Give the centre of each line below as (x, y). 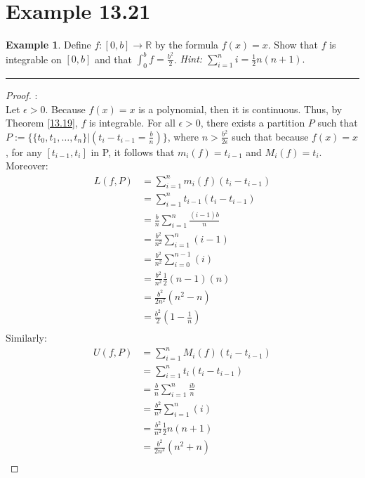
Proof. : (22, 95)
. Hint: (188, 59)
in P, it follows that (133, 151)
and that (113, 59)
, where (183, 136)
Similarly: (26, 338)
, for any (24, 151)
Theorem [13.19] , (42, 123)
